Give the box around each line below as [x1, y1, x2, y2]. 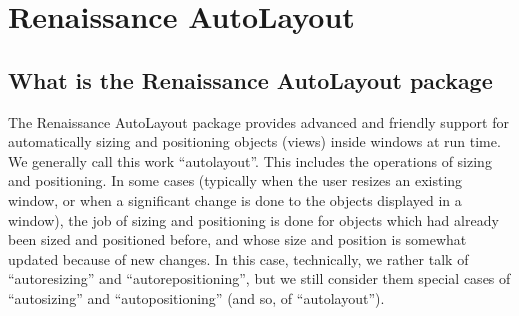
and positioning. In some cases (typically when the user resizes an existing [8, 170, 463, 191]
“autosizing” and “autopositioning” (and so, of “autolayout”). [8, 287, 385, 308]
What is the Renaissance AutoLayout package [8, 64, 493, 95]
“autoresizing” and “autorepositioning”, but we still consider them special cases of [8, 268, 511, 289]
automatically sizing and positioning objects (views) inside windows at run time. [8, 131, 501, 152]
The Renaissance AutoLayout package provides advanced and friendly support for [8, 111, 509, 132]
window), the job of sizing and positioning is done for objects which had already [8, 209, 499, 230]
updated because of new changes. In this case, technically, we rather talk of [8, 248, 469, 269]
